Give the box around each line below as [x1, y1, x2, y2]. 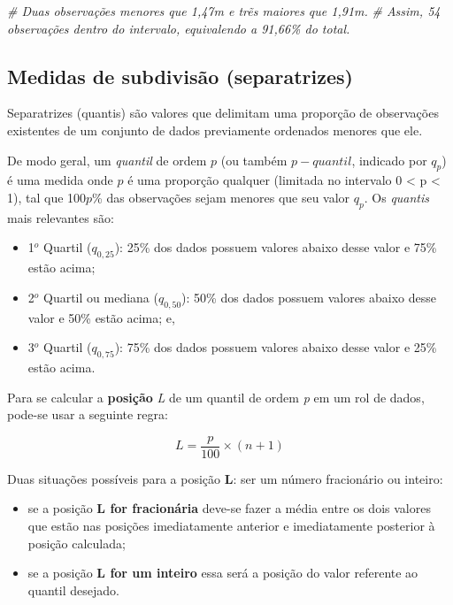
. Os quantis [364, 188, 430, 206]
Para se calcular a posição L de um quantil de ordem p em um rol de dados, [7, 387, 425, 406]
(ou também [220, 150, 288, 169]
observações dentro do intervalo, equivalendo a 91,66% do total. [7, 19, 350, 37]
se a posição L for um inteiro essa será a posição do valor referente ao [27, 563, 418, 582]
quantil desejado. [27, 580, 119, 599]
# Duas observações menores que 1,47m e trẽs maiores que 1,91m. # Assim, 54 [7, 2, 441, 19]
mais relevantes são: [7, 208, 114, 226]
